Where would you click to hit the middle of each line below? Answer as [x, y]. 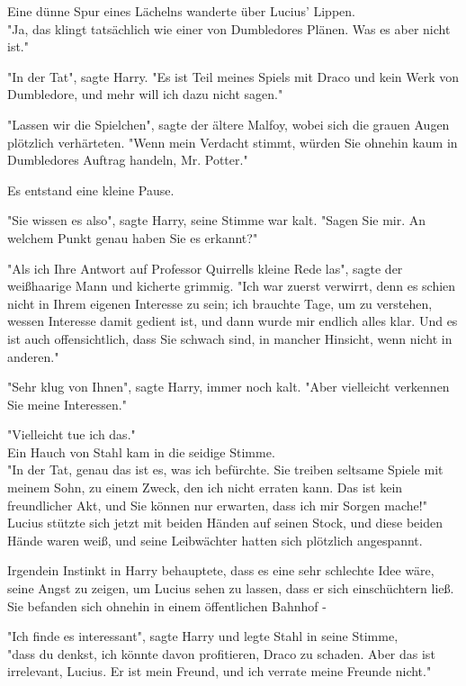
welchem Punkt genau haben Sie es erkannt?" [133, 237]
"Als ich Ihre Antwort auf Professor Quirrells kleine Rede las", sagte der [205, 268]
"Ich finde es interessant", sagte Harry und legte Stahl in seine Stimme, [203, 636]
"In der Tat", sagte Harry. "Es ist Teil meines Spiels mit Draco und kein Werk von [233, 76]
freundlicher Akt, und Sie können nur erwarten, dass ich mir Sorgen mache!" [217, 505]
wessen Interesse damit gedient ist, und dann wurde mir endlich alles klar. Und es [233, 321]
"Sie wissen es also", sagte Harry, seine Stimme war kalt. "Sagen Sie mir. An [217, 220]
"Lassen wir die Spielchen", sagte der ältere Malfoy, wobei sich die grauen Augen [229, 124]
